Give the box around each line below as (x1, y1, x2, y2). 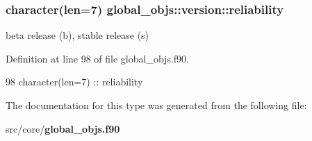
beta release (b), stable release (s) (6, 28, 149, 42)
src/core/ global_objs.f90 (6, 121, 120, 135)
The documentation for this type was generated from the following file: (6, 98, 307, 112)
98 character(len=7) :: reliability (6, 74, 143, 89)
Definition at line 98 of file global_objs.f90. (6, 51, 189, 65)
